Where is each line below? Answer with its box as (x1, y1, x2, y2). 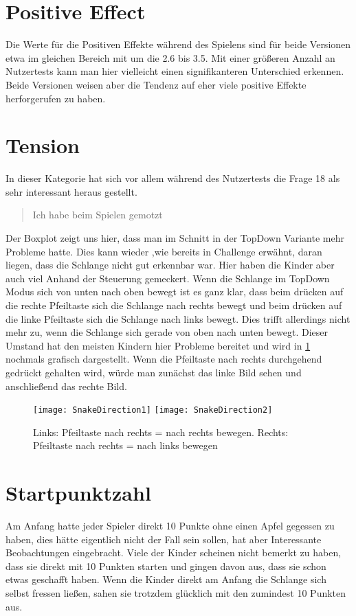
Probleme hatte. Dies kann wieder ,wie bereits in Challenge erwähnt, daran (5, 244, 322, 258)
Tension (5, 131, 80, 159)
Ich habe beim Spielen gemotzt (32, 207, 163, 222)
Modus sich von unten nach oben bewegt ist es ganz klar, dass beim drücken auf (5, 284, 344, 299)
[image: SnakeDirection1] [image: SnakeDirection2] (33, 405, 273, 415)
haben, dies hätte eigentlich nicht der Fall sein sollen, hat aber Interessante (5, 532, 322, 546)
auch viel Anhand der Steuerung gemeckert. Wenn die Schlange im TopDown (5, 271, 330, 285)
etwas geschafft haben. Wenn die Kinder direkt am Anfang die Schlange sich (5, 572, 326, 586)
